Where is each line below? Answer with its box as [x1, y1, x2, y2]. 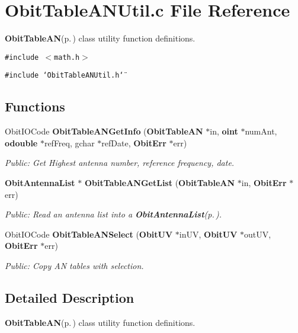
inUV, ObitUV [179, 228, 238, 240]
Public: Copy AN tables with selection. [5, 259, 144, 271]
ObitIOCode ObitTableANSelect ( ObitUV [5, 228, 173, 240]
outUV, [244, 228, 271, 240]
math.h [54, 53, 80, 62]
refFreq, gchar [44, 136, 95, 149]
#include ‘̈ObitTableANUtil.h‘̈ [5, 71, 124, 80]
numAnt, [245, 125, 277, 137]
